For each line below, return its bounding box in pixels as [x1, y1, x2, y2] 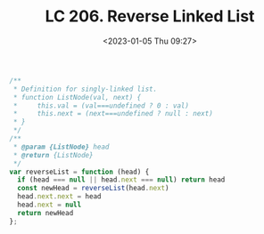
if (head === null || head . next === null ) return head [17, 175, 226, 184]
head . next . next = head [17, 192, 102, 201]
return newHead [17, 208, 74, 217]
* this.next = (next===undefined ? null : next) [12, 109, 214, 118]
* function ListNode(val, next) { [12, 93, 142, 101]
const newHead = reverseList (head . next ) [17, 184, 169, 193]
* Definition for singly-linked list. [12, 85, 158, 93]
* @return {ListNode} [12, 150, 94, 159]
